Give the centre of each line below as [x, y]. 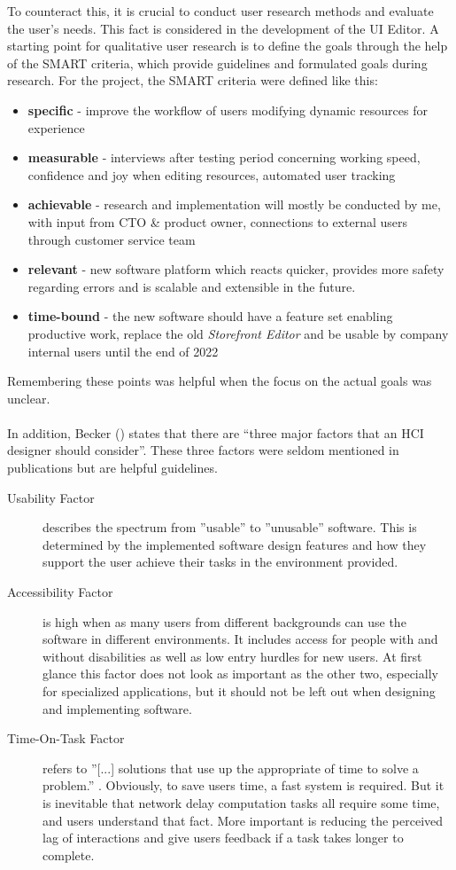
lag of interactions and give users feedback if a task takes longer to [223, 838]
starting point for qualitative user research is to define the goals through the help [228, 46]
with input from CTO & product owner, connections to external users [218, 221]
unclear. [29, 398]
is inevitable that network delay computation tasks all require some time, [241, 802]
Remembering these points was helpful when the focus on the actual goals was [220, 381]
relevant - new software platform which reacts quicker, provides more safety [236, 269]
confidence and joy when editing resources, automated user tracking [212, 174]
